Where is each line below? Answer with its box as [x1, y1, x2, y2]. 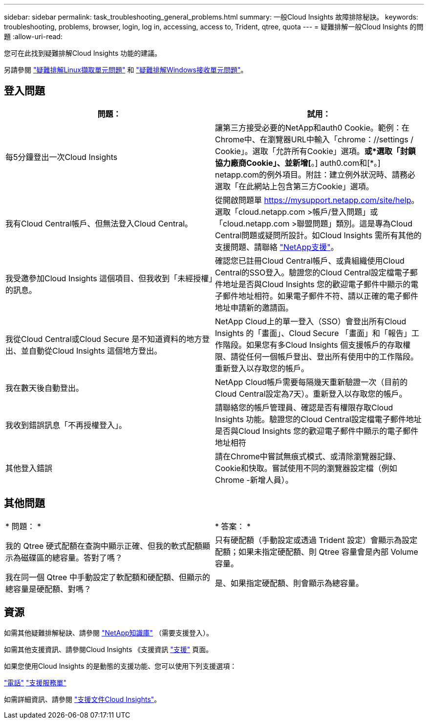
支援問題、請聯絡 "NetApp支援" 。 [215, 242, 339, 252]
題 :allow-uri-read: [4, 32, 63, 41]
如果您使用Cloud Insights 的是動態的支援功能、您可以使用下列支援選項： [4, 661, 237, 670]
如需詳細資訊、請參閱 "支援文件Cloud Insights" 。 [4, 695, 161, 703]
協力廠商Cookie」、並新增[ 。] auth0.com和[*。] [215, 158, 381, 168]
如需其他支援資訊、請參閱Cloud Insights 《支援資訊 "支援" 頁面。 [4, 645, 213, 654]
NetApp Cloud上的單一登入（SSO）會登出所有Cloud [215, 316, 407, 326]
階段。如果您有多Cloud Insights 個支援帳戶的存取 [223, 339, 403, 350]
